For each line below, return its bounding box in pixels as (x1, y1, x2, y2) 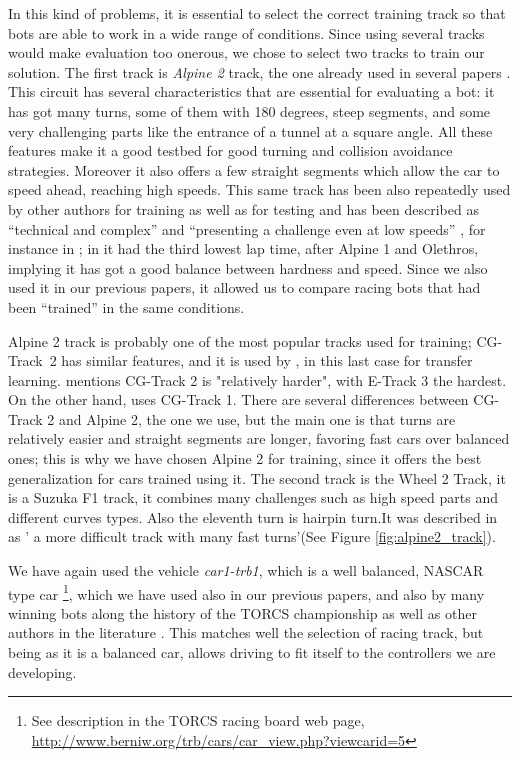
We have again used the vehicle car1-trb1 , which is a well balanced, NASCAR (8, 560, 484, 581)
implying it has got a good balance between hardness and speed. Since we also (8, 257, 488, 278)
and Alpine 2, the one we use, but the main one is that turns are (58, 408, 456, 429)
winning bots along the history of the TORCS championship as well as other (8, 602, 477, 623)
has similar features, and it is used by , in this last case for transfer (61, 350, 473, 371)
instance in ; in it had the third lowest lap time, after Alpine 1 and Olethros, (8, 238, 479, 259)
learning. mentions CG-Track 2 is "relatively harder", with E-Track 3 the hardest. (8, 369, 507, 390)
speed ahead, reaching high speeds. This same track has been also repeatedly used (8, 179, 511, 200)
